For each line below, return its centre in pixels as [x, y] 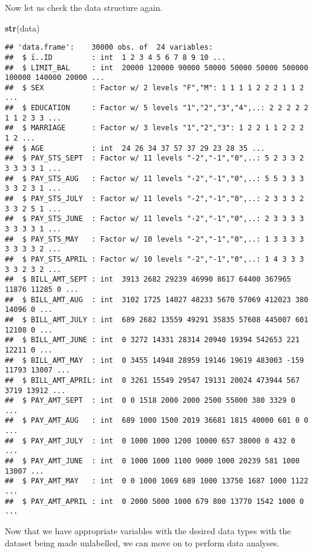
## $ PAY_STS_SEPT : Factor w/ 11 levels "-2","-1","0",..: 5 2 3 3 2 [154, 158]
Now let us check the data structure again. [84, 7]
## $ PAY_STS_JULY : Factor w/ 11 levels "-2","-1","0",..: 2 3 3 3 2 [154, 199]
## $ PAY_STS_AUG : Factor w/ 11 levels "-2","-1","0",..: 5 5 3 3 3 [154, 178]
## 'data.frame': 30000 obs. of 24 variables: [109, 48]
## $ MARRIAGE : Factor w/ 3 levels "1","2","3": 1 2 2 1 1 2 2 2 [154, 128]
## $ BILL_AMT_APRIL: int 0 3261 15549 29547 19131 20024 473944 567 [152, 380]
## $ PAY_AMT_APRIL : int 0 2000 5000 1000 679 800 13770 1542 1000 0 [154, 501]
